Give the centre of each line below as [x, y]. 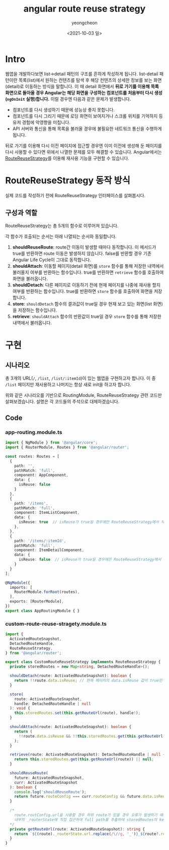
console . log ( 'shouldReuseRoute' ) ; [50, 792]
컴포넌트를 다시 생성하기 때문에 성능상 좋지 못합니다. [63, 109]
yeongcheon [84, 23]
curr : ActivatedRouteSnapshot [46, 782]
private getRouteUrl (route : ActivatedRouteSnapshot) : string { [77, 829]
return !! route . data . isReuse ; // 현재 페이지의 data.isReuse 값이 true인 [88, 681]
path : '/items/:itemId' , [40, 541]
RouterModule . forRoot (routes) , [47, 592]
